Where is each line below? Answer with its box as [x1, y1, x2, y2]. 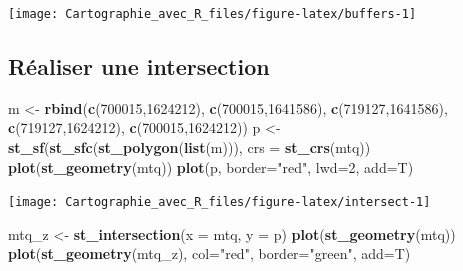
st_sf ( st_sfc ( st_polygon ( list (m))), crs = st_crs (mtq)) [8, 137, 371, 158]
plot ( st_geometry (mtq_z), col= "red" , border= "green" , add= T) [8, 243, 411, 264]
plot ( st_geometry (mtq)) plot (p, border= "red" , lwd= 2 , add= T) [8, 156, 414, 177]
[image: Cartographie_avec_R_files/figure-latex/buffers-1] [8, 7, 417, 21]
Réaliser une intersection [8, 51, 270, 82]
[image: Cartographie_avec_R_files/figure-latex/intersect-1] [8, 195, 431, 210]
